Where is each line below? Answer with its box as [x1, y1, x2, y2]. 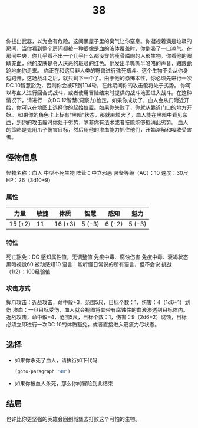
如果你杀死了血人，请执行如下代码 [14, 357, 98, 364]
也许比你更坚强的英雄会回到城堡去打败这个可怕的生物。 [6, 416, 140, 423]
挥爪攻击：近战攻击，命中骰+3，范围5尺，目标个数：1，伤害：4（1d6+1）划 [6, 299, 190, 306]
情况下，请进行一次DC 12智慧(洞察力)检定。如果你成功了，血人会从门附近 [6, 97, 184, 104]
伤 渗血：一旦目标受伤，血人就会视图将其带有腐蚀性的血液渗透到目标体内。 [6, 306, 189, 313]
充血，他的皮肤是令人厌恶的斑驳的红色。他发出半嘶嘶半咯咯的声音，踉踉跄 [11, 60, 192, 67]
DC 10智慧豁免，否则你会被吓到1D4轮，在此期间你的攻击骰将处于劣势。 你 [6, 82, 186, 89]
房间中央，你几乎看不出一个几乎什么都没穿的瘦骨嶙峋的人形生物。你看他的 [6, 53, 187, 60]
